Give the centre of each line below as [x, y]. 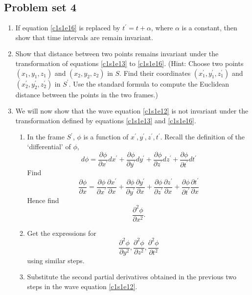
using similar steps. [56, 260]
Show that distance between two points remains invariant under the [117, 54]
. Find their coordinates [155, 73]
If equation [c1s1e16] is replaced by [68, 28]
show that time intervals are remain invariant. [84, 37]
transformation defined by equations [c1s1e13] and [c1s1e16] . [106, 120]
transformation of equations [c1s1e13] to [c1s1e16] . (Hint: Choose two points [129, 63]
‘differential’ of [49, 146]
